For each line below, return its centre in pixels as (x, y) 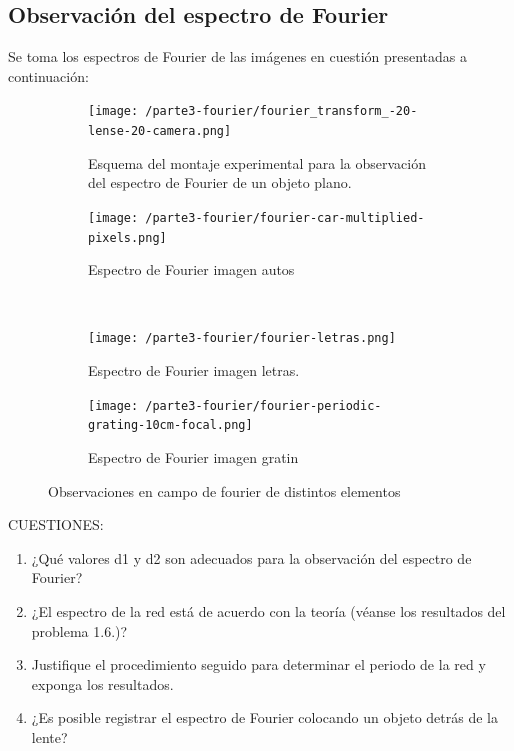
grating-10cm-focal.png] (170, 425)
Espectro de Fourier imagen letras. (194, 370)
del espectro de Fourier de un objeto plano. (220, 182)
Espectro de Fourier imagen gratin (193, 456)
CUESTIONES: (56, 524)
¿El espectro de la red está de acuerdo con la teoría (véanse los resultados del (268, 610)
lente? (49, 736)
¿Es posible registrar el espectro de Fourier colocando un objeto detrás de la (264, 717)
